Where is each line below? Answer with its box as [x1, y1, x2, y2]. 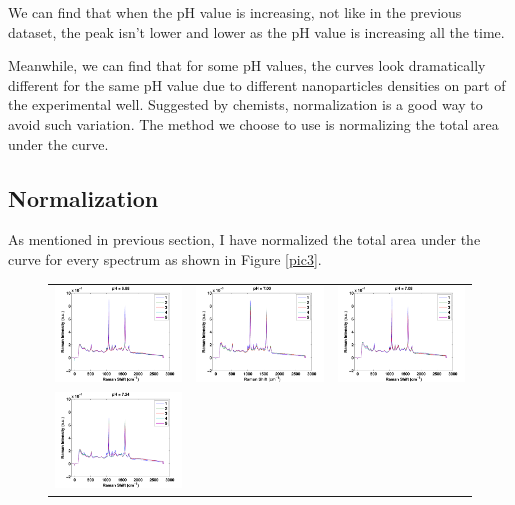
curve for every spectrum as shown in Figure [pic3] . [8, 248, 322, 269]
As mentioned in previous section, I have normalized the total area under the [8, 229, 481, 250]
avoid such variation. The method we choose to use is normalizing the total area [8, 113, 499, 134]
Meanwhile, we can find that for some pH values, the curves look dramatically [8, 55, 486, 76]
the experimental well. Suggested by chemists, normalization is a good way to [8, 94, 483, 115]
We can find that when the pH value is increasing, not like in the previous [8, 2, 462, 22]
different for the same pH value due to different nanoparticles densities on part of [8, 74, 506, 95]
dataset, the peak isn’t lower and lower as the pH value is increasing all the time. [8, 21, 505, 42]
